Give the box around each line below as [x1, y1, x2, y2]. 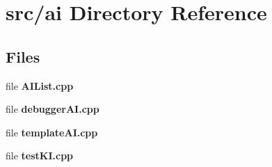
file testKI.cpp [6, 148, 74, 163]
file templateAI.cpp [6, 125, 98, 139]
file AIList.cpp [6, 78, 74, 93]
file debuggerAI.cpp [6, 102, 99, 116]
